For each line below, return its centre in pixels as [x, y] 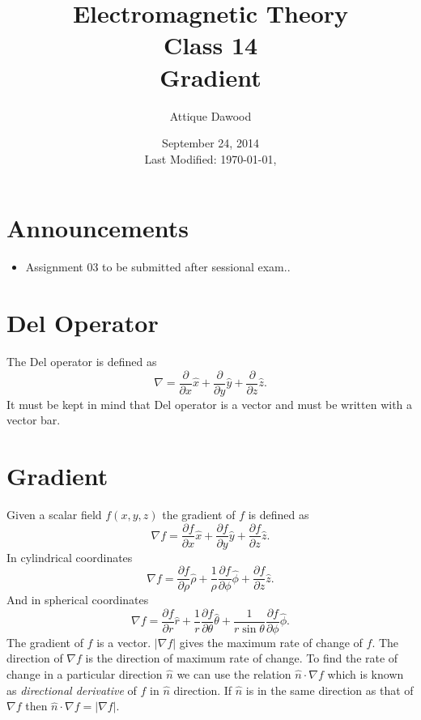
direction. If [203, 690]
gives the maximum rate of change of [271, 642]
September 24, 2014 [210, 143]
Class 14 [210, 45]
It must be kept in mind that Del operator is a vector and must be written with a [210, 404]
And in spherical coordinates [78, 600]
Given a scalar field [54, 514]
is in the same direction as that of [330, 690]
